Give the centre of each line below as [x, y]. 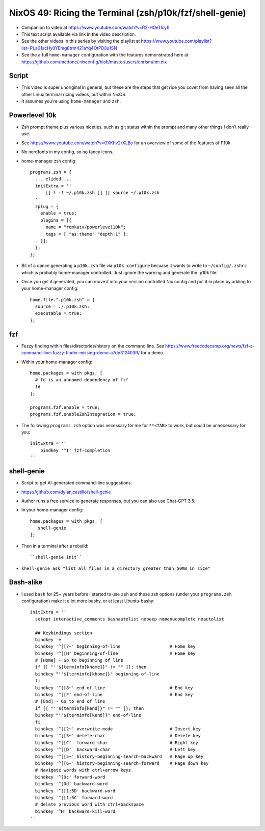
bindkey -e [48, 640]
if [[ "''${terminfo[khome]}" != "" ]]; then [91, 667]
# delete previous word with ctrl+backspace [90, 804]
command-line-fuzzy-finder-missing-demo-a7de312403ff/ [80, 353]
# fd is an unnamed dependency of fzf [82, 380]
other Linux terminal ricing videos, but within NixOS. [74, 94]
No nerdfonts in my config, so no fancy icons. [67, 152]
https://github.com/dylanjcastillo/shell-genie [66, 492]
